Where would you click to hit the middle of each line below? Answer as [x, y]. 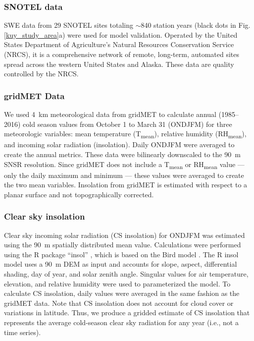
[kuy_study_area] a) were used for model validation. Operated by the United [121, 34]
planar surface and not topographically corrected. [79, 194]
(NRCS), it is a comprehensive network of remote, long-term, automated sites [122, 54]
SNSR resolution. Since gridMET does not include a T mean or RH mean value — [124, 165]
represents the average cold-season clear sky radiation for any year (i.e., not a [121, 322]
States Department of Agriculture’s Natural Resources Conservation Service [119, 44]
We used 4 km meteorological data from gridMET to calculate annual [110, 114]
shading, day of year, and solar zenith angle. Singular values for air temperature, [126, 274]
